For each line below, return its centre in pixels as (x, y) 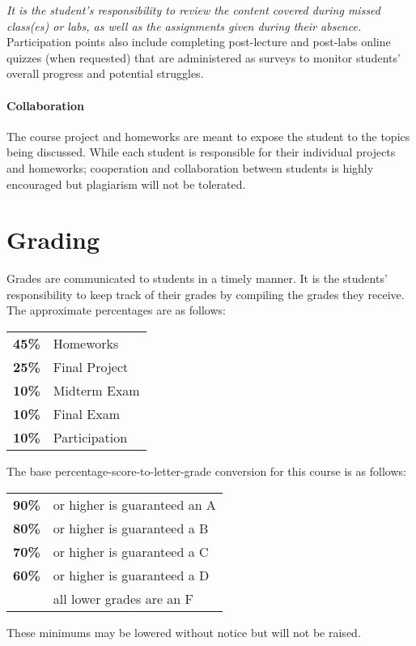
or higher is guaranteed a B (131, 528)
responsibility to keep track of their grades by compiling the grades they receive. (206, 294)
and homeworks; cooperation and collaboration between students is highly (190, 167)
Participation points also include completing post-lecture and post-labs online (199, 42)
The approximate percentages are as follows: (116, 310)
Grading (53, 240)
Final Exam (86, 414)
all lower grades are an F (123, 598)
